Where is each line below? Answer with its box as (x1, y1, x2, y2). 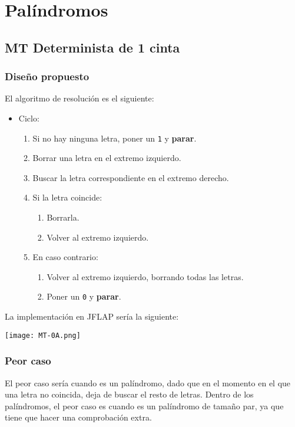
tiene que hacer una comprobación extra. (5, 411, 152, 423)
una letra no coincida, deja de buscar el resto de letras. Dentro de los (5, 388, 254, 400)
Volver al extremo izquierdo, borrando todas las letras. (47, 270, 244, 283)
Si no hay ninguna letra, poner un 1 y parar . (32, 132, 197, 144)
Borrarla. (47, 211, 79, 223)
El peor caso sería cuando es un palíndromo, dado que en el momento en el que (5, 376, 291, 389)
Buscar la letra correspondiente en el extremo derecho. (32, 171, 229, 183)
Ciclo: (18, 111, 39, 124)
